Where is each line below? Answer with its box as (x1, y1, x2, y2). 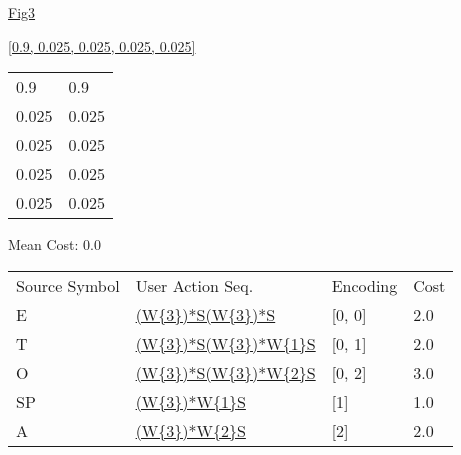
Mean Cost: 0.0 (8, 234, 102, 255)
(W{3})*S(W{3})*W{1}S (135, 331, 316, 355)
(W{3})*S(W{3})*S (135, 302, 276, 326)
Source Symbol (16, 273, 120, 297)
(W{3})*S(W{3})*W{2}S (135, 360, 316, 384)
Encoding (331, 273, 398, 297)
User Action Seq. (135, 273, 254, 297)
